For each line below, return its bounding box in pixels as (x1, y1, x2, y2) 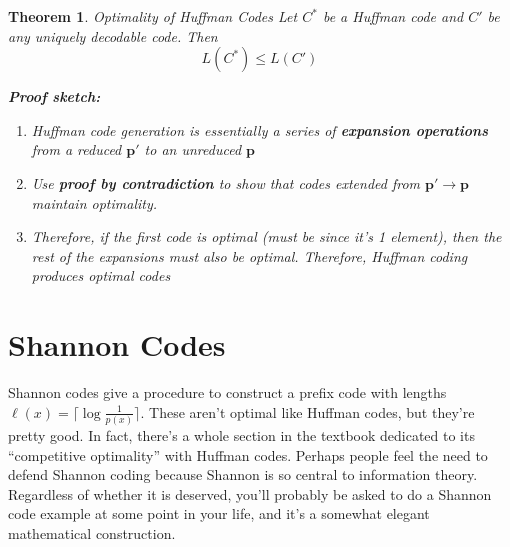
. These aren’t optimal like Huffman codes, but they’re (140, 401, 475, 422)
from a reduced (31, 139, 122, 160)
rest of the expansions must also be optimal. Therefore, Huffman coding (31, 245, 468, 266)
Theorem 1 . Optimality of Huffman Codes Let (8, 6, 298, 26)
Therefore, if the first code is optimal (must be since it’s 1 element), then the (31, 226, 502, 247)
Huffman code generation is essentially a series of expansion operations (31, 119, 488, 140)
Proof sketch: (8, 86, 101, 107)
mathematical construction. (8, 522, 176, 543)
